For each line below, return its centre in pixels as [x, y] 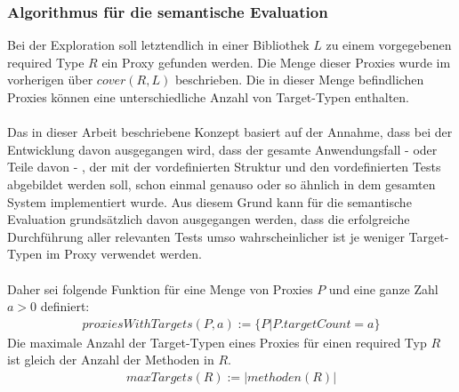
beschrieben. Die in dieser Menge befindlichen [299, 80]
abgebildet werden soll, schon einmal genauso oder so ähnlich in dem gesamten [221, 184]
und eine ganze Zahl [383, 288]
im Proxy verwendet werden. [124, 254]
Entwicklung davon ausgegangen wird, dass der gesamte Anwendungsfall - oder [222, 149]
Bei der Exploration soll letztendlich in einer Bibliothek [158, 45]
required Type [46, 62]
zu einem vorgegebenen [389, 45]
